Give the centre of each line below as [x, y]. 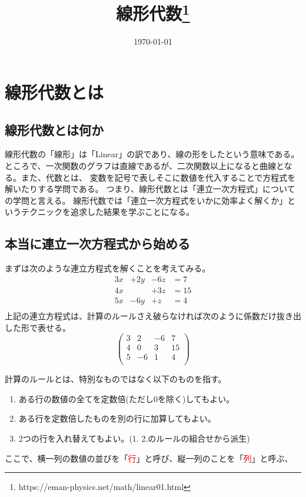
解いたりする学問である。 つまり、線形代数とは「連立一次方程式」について [150, 189]
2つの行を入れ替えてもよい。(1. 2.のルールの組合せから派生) [134, 438]
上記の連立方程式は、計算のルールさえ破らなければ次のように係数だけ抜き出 [153, 315]
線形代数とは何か [54, 129]
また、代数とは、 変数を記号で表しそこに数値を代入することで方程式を [158, 177]
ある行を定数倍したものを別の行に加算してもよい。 [117, 418]
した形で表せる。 [38, 327]
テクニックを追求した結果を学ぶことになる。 [107, 212]
